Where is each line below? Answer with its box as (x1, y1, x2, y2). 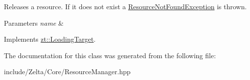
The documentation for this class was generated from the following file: (4, 50, 216, 60)
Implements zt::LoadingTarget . (4, 34, 96, 44)
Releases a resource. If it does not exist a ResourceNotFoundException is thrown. (4, 1, 247, 11)
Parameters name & (4, 17, 64, 28)
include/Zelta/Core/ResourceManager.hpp (4, 66, 131, 77)
